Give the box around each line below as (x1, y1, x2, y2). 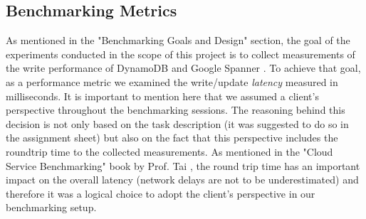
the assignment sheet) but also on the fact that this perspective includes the (6, 130, 338, 145)
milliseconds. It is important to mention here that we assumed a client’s (6, 88, 319, 103)
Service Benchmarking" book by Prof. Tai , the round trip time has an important (6, 158, 360, 173)
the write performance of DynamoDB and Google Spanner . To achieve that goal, (6, 60, 361, 75)
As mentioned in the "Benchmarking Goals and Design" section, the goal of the (6, 33, 350, 48)
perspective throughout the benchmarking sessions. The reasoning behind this (6, 102, 345, 117)
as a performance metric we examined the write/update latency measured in (6, 74, 338, 89)
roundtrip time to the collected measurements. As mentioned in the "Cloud (6, 144, 333, 159)
